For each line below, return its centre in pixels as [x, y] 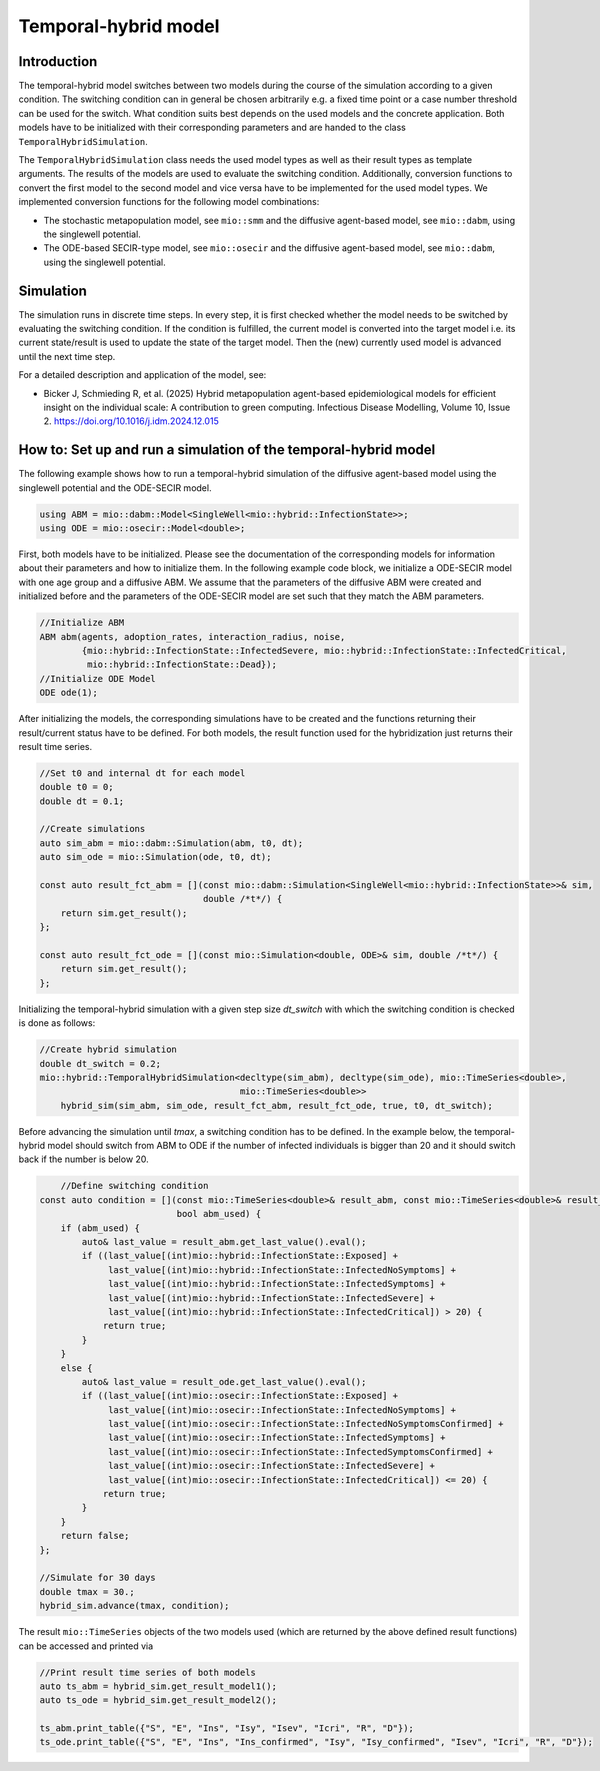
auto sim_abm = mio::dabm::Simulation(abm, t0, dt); [171, 843]
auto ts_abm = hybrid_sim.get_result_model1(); [158, 1686]
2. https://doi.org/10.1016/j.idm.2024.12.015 [131, 421]
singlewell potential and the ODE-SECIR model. [115, 487]
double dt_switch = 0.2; [100, 1063]
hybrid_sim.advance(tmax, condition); [134, 1606]
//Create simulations [92, 829]
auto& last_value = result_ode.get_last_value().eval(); [224, 1381]
